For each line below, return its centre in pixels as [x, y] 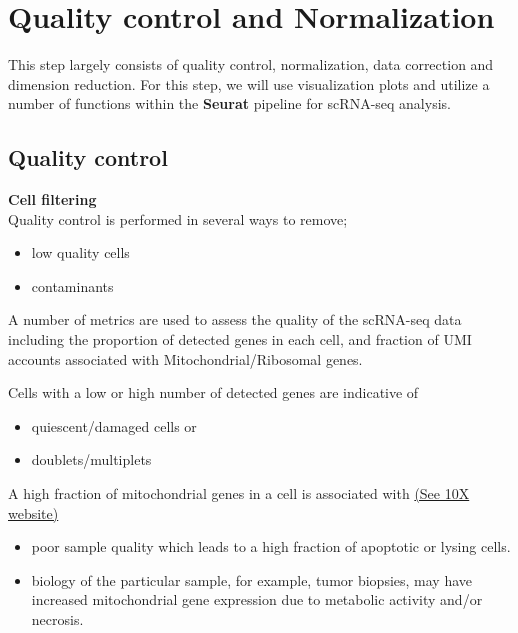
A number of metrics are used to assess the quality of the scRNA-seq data [235, 319]
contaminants [72, 285]
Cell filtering [52, 199]
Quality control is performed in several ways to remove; [178, 218]
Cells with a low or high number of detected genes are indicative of [213, 392]
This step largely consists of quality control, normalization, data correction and [251, 64]
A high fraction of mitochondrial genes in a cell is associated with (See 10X [239, 493]
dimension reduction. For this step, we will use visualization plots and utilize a [249, 83]
